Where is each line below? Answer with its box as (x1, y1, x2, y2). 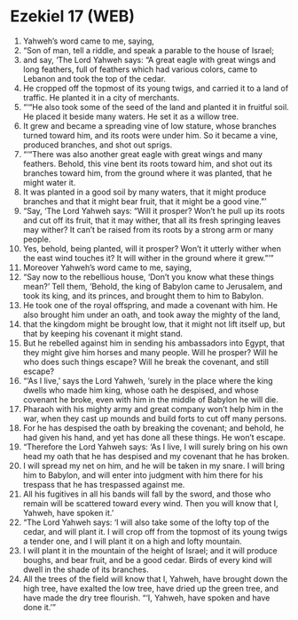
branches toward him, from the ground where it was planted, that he (22, 167, 273, 179)
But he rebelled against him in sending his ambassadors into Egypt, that (22, 338, 286, 348)
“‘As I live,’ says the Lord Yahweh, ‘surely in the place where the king (22, 375, 273, 386)
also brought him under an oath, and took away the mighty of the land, (22, 309, 281, 320)
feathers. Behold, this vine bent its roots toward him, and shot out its (22, 158, 273, 169)
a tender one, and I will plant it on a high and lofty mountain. (22, 536, 242, 546)
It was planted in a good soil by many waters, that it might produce (22, 187, 267, 197)
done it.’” (22, 601, 57, 612)
